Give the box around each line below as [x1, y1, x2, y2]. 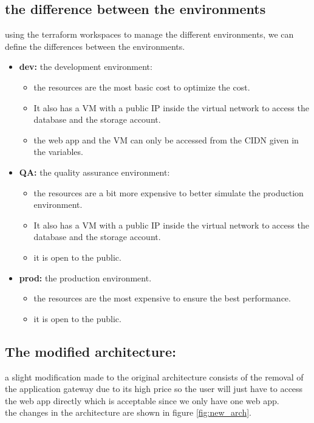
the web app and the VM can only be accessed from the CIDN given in [33, 133, 299, 146]
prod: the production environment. [19, 271, 152, 284]
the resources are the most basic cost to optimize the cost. [33, 80, 250, 93]
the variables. [33, 145, 83, 158]
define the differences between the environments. [5, 40, 185, 52]
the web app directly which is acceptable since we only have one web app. [5, 394, 279, 407]
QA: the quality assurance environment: [19, 165, 170, 178]
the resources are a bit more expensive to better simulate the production [33, 186, 304, 199]
